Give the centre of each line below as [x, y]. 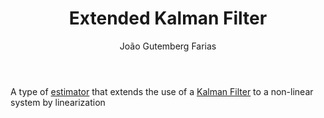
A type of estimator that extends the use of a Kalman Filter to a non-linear [162, 91]
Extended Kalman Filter [168, 18]
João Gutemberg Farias [168, 46]
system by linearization [58, 102]
